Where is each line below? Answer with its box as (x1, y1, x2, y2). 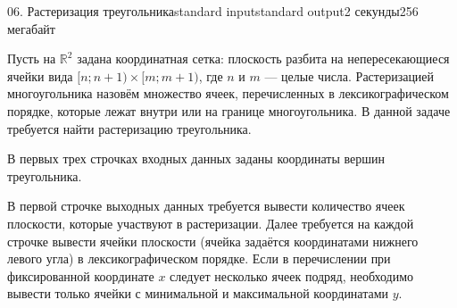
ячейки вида (7, 66, 73, 85)
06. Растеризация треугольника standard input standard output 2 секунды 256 (7, 2, 419, 20)
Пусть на (7, 49, 56, 68)
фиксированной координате (7, 266, 154, 285)
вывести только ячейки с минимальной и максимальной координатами (7, 284, 389, 303)
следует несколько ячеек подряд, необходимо (170, 266, 414, 285)
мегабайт (7, 19, 55, 37)
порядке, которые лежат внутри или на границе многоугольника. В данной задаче (7, 101, 451, 120)
